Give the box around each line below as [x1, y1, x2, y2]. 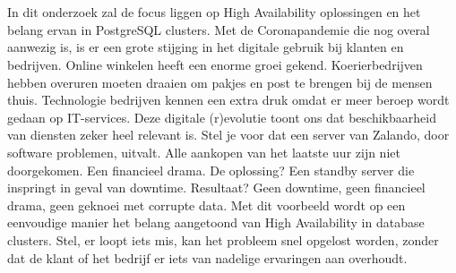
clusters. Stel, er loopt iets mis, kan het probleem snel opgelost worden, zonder [7, 230, 439, 249]
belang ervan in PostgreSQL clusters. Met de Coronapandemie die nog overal [7, 20, 430, 38]
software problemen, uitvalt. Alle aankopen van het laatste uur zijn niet [7, 142, 400, 161]
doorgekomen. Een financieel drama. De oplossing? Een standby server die [7, 160, 415, 179]
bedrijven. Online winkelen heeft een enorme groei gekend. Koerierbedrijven [7, 55, 423, 73]
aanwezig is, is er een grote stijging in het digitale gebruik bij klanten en [7, 38, 404, 56]
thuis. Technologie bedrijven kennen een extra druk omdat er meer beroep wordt [7, 90, 450, 109]
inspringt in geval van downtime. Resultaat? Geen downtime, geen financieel [7, 178, 426, 197]
